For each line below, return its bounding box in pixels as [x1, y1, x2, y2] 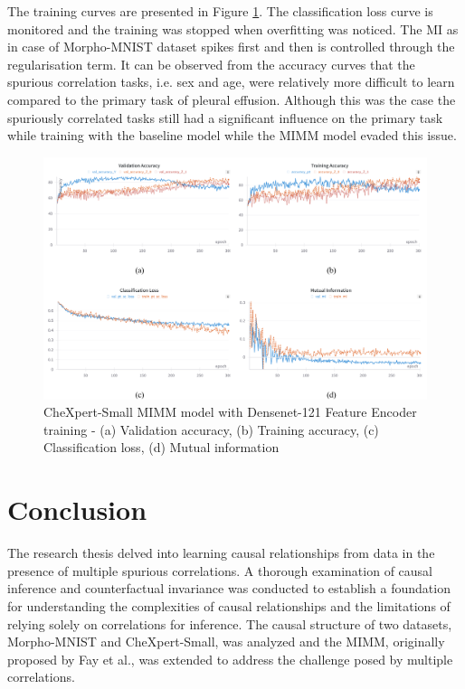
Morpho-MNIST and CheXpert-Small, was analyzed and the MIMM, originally [7, 632, 445, 651]
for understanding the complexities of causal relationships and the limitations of [7, 596, 451, 615]
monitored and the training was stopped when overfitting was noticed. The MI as [7, 19, 459, 38]
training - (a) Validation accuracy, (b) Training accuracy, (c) [43, 420, 379, 439]
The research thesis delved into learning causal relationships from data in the [7, 543, 435, 562]
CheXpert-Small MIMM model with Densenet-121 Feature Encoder [43, 402, 417, 421]
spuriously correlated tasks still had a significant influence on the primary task [7, 108, 443, 127]
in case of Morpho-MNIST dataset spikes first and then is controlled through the [7, 37, 455, 56]
